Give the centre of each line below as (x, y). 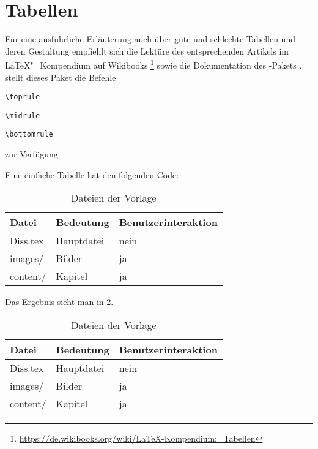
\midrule (23, 115)
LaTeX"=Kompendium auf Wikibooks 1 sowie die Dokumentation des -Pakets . (153, 64)
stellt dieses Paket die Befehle (61, 77)
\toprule (23, 97)
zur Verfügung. (33, 154)
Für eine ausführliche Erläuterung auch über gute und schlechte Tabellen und (150, 39)
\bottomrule (29, 134)
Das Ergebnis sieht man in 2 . (59, 302)
